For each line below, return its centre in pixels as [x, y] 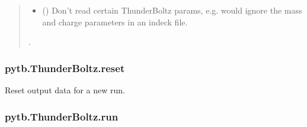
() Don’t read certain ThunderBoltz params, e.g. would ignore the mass [172, 10]
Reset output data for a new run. [65, 90]
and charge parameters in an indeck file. [115, 22]
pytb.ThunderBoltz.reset [65, 68]
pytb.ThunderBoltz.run [62, 116]
